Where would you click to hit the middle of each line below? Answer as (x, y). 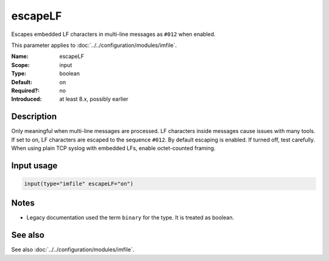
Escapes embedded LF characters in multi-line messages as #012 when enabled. (113, 34)
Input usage (34, 166)
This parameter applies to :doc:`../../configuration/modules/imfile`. (94, 45)
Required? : (25, 90)
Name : (20, 56)
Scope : (20, 65)
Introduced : (27, 99)
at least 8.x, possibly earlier (94, 99)
